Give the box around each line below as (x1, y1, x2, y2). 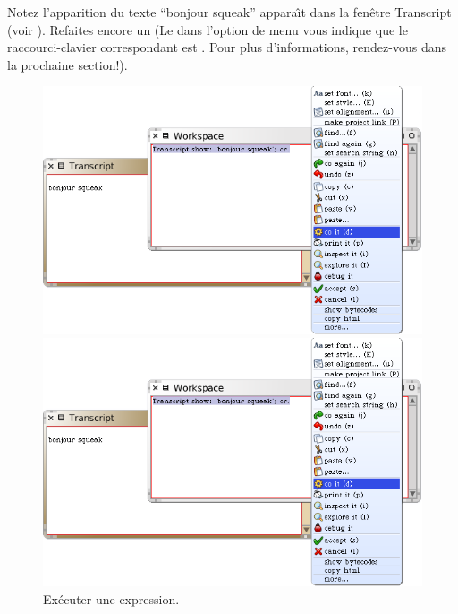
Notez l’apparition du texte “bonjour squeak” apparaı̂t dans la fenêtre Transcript (7, 3, 452, 21)
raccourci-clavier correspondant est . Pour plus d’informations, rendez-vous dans (7, 38, 446, 56)
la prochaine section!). (7, 55, 128, 74)
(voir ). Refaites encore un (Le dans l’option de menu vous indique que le (7, 20, 408, 39)
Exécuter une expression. (43, 589, 180, 608)
